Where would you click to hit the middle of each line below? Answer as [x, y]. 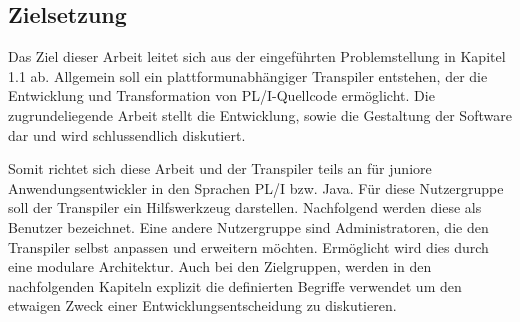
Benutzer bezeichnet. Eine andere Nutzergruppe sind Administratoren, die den [248, 226]
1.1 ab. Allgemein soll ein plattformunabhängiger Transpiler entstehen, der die [248, 75]
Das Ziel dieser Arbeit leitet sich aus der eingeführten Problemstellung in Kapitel [257, 56]
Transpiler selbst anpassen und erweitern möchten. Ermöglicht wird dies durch [248, 246]
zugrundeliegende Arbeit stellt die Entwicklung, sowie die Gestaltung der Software [260, 114]
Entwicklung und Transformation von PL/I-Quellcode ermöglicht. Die [221, 95]
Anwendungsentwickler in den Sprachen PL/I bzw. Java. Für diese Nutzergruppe [256, 187]
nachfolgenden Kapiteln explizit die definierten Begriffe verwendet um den [235, 285]
